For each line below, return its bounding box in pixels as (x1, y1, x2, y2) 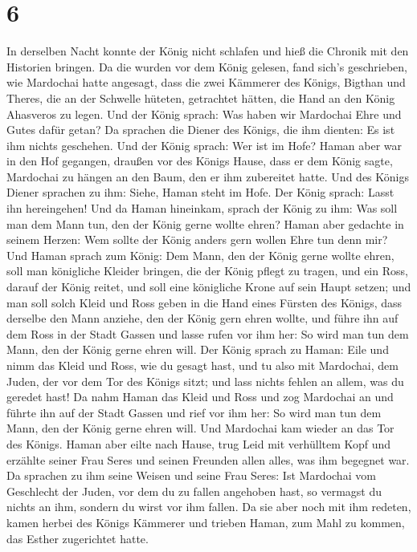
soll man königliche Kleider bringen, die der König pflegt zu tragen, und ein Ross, (6, 262, 408, 279)
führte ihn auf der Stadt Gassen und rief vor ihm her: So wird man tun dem (6, 404, 382, 420)
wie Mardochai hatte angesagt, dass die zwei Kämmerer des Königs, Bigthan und (6, 74, 406, 91)
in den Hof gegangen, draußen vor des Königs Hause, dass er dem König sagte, (6, 152, 393, 169)
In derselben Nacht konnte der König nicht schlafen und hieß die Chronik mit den (6, 43, 409, 59)
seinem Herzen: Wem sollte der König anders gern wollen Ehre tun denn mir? (6, 231, 388, 248)
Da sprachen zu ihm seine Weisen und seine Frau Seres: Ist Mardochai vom (6, 467, 376, 484)
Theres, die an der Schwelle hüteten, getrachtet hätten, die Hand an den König (6, 89, 395, 106)
